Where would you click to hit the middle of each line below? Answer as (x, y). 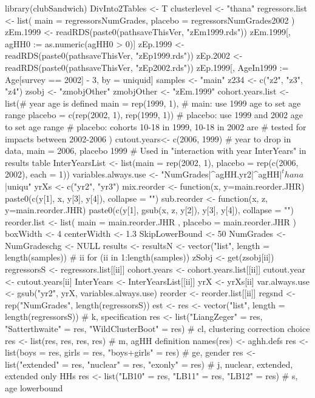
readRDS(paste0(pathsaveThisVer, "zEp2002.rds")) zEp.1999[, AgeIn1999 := (147, 67)
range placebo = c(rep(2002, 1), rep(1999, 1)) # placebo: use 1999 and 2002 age (154, 115)
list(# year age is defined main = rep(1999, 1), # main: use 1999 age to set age (153, 103)
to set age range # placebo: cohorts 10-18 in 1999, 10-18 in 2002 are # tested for (156, 126)
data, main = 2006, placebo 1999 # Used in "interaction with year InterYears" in (156, 151)
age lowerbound (34, 388)
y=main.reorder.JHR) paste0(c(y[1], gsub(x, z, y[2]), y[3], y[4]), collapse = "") (149, 210)
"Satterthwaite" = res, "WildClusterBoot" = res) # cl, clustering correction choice (157, 329)
